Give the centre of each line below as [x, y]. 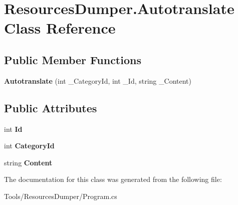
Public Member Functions [73, 59]
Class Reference [60, 28]
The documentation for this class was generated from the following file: [113, 179]
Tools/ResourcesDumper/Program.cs [61, 196]
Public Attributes [51, 108]
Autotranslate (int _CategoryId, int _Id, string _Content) [98, 80]
